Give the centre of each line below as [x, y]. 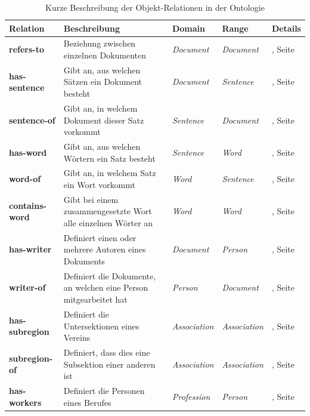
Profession [191, 396]
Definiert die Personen [104, 390]
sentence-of [32, 120]
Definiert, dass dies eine [107, 352]
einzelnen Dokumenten [105, 55]
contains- [28, 205]
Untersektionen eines [101, 326]
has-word [28, 152]
